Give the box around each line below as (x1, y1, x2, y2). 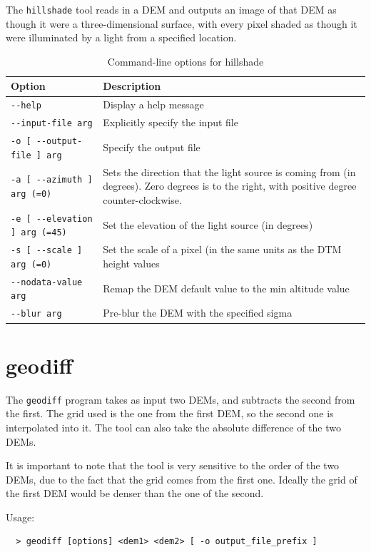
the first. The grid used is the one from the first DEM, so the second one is (6, 406, 334, 421)
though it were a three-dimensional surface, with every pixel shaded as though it (6, 16, 357, 31)
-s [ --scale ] (11, 245, 83, 256)
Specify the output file (103, 139, 200, 154)
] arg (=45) (11, 228, 67, 238)
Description (103, 78, 161, 93)
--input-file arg (11, 118, 93, 129)
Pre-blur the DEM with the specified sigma (103, 305, 293, 320)
